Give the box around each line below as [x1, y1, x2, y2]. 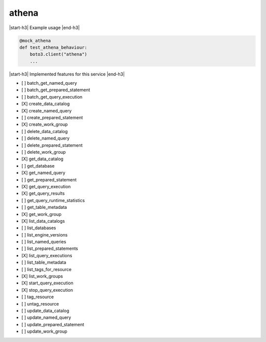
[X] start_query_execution [21, 280, 73, 286]
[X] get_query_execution [21, 183, 71, 189]
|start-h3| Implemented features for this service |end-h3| [9, 71, 125, 77]
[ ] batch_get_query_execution [21, 94, 83, 100]
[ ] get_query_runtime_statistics [21, 197, 85, 203]
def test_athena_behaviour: [19, 44, 87, 50]
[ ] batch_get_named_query [21, 80, 77, 86]
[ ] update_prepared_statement [21, 321, 85, 327]
